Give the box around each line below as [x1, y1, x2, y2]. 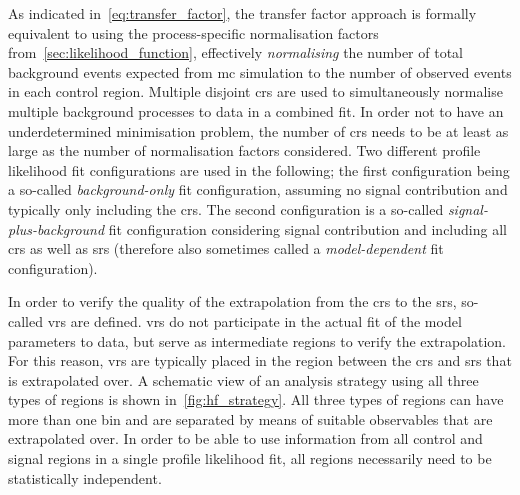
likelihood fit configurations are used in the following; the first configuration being [8, 159, 510, 180]
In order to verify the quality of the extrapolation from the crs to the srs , [8, 291, 457, 312]
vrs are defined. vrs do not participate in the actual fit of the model [47, 310, 462, 331]
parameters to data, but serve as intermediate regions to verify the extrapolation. [8, 330, 506, 351]
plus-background [8, 218, 105, 239]
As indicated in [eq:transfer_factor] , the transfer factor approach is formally [8, 3, 477, 23]
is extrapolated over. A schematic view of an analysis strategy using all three [8, 369, 479, 390]
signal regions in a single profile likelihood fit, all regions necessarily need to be [8, 448, 492, 469]
